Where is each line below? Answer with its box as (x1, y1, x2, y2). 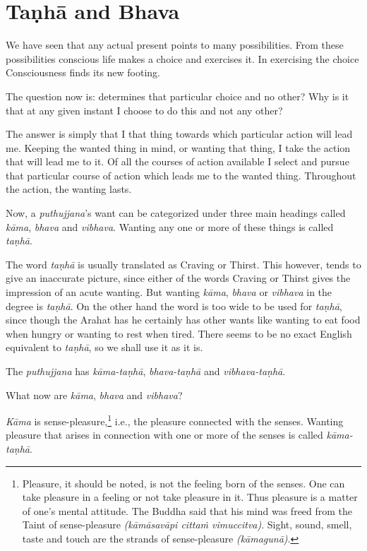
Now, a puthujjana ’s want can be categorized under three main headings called (6, 206, 346, 220)
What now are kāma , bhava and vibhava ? (6, 387, 183, 402)
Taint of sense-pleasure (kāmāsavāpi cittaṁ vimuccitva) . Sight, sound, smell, (22, 517, 352, 532)
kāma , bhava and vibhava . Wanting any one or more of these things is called (6, 219, 334, 234)
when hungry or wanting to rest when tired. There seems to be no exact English (6, 326, 352, 340)
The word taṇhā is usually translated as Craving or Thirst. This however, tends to (6, 256, 361, 271)
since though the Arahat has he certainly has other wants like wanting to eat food (6, 312, 361, 327)
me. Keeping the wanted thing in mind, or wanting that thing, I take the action (6, 140, 351, 155)
